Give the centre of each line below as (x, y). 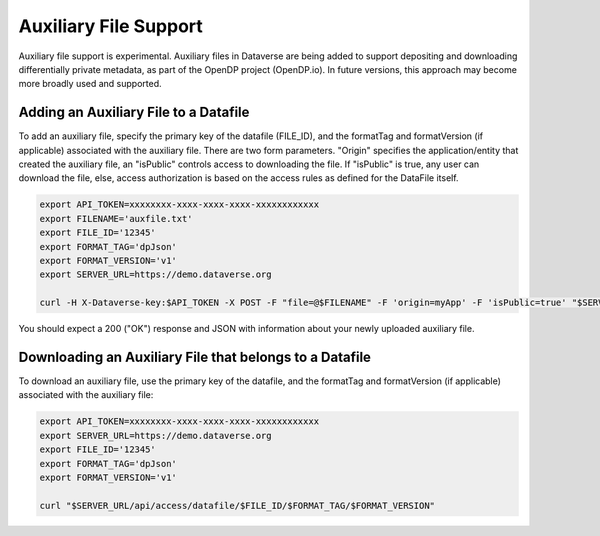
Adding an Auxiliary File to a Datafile (134, 112)
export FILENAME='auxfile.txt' (116, 218)
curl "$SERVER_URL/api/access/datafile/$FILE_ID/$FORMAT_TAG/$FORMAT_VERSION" (237, 505)
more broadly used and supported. (90, 84)
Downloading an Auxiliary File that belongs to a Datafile (195, 356)
